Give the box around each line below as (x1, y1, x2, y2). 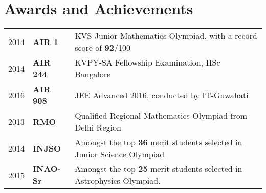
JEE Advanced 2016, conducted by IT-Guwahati (75, 89, 249, 101)
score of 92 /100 (75, 41, 130, 54)
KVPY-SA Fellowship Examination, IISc (75, 56, 220, 69)
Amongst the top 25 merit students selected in (75, 163, 242, 175)
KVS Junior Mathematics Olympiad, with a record (75, 30, 257, 42)
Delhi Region (75, 121, 121, 134)
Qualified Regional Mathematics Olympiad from (75, 110, 248, 122)
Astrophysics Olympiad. (75, 175, 161, 187)
